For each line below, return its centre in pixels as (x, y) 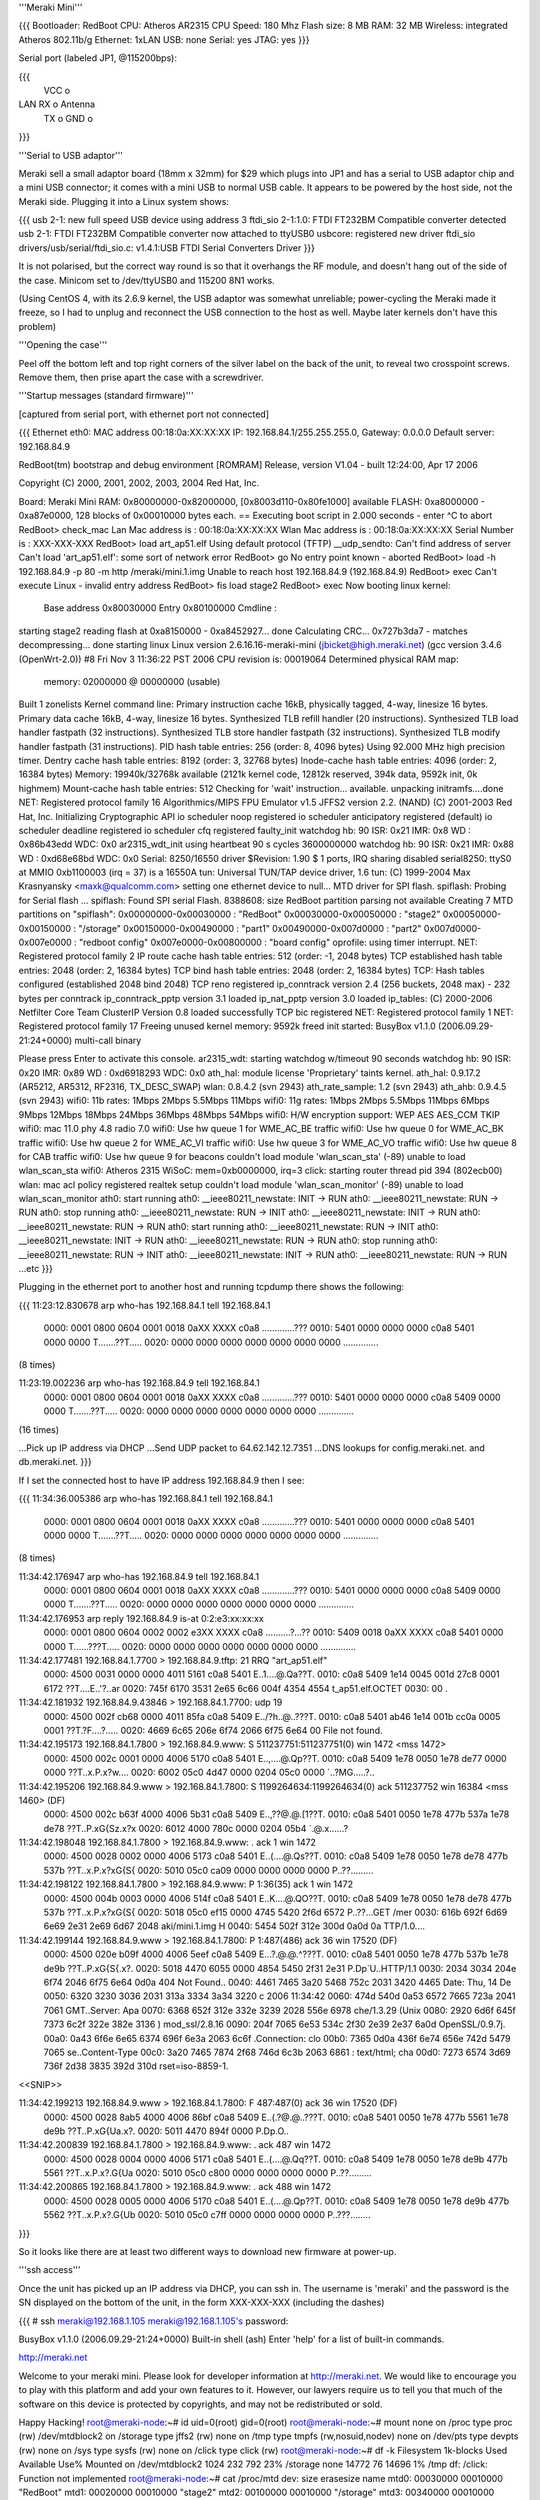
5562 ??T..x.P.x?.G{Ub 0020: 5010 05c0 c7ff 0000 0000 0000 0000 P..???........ (207, 2215)
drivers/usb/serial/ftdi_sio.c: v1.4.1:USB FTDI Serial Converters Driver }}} (166, 247)
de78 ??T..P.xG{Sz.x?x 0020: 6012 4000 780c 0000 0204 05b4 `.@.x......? (196, 1828)
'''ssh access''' (49, 2270)
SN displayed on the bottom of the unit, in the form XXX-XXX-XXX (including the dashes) (201, 2302)
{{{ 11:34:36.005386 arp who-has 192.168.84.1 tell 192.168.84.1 (146, 1499)
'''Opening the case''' (63, 345)
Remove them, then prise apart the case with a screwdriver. (141, 377)
